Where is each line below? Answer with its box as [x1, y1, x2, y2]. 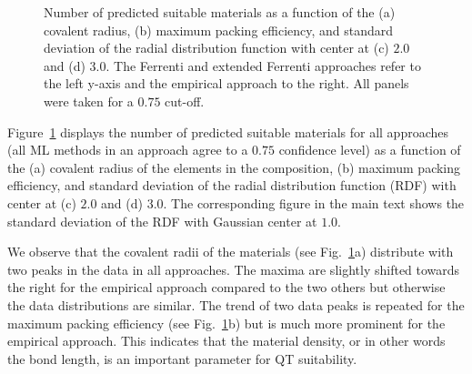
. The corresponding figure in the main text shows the [163, 193, 465, 212]
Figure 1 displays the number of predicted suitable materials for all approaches [7, 122, 449, 141]
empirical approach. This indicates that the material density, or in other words [7, 331, 446, 350]
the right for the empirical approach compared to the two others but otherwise [7, 278, 446, 297]
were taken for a [44, 91, 134, 110]
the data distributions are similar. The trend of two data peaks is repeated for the [7, 295, 465, 314]
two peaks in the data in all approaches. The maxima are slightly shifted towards [7, 259, 460, 278]
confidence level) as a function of [278, 140, 461, 159]
